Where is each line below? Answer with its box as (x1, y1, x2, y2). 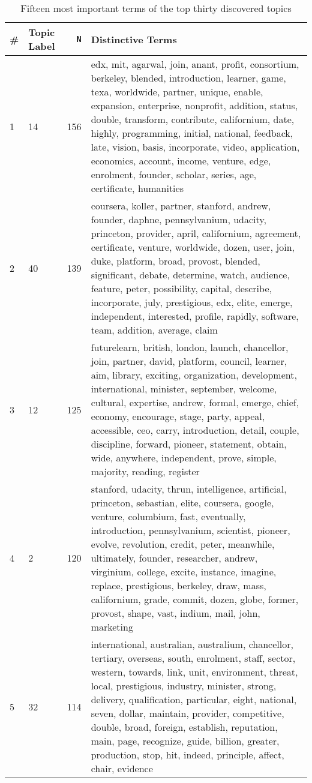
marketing (91, 620, 133, 634)
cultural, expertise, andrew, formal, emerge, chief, (91, 395, 299, 409)
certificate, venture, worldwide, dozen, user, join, (91, 240, 295, 254)
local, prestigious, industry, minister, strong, (91, 679, 277, 692)
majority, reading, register (91, 464, 200, 478)
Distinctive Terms (91, 32, 177, 46)
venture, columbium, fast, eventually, (91, 509, 246, 523)
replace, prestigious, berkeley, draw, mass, (91, 578, 266, 592)
